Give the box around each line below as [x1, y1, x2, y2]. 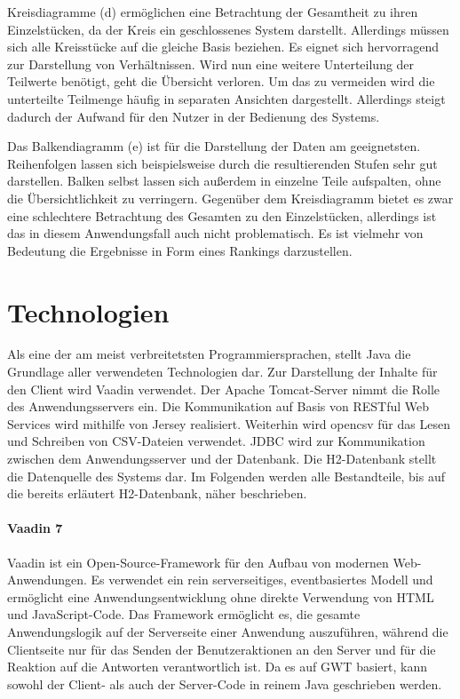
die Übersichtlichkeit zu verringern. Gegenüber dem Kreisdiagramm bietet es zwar [7, 188, 454, 207]
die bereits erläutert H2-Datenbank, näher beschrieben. [7, 484, 307, 503]
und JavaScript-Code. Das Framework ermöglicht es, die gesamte [7, 605, 361, 624]
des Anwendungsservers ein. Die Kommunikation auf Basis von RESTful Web [7, 397, 429, 416]
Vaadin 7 [7, 519, 63, 537]
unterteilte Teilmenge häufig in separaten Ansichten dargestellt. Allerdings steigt [7, 89, 446, 107]
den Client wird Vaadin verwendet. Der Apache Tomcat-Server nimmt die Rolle [7, 379, 440, 398]
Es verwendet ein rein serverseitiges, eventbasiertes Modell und [91, 570, 433, 589]
